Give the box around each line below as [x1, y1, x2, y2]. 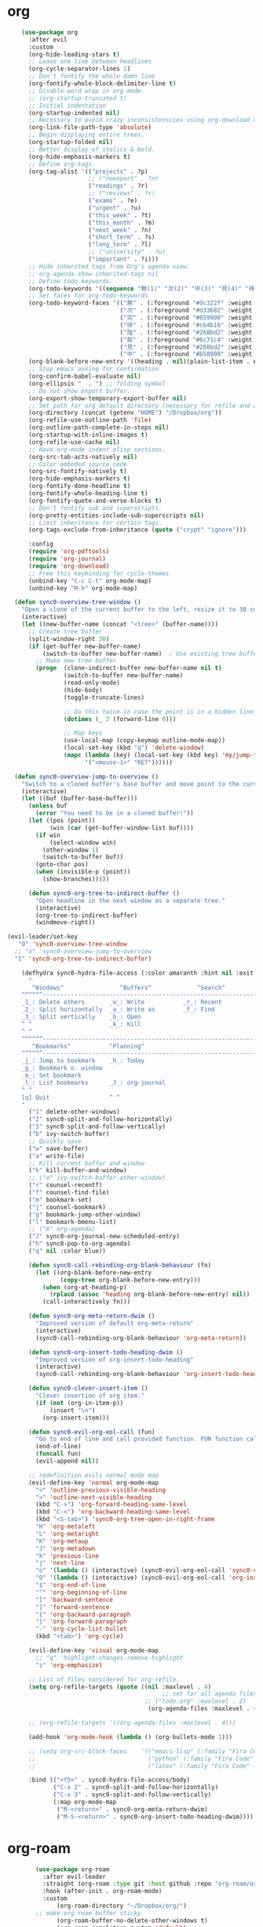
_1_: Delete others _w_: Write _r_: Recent [21, 998, 222, 1006]
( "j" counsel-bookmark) [27, 1203, 107, 1211]
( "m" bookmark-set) [27, 1196, 92, 1204]
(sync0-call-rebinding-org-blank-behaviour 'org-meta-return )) [35, 1333, 247, 1342]
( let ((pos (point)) [27, 817, 96, 825]
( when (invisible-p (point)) [35, 868, 131, 876]
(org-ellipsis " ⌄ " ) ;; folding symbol [27, 379, 166, 387]
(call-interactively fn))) [42, 1298, 131, 1306]
